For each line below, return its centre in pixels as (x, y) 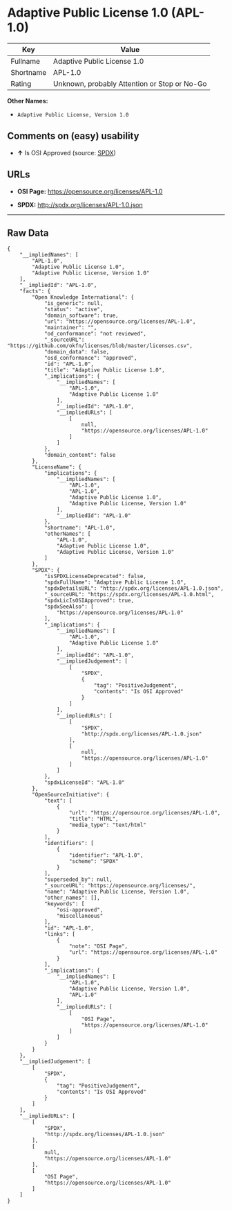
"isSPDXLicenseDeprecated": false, (95, 577)
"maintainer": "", (70, 328)
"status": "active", (74, 310)
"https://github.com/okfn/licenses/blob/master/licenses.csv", (100, 346)
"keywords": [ (64, 904)
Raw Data (28, 233)
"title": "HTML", (94, 819)
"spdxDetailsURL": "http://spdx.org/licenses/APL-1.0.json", (134, 589)
